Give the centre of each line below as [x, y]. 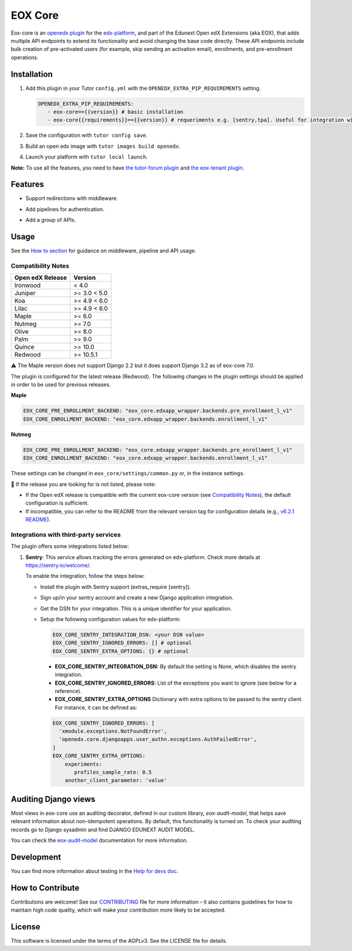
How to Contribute [45, 888]
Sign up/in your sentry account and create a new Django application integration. [137, 598]
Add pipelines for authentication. [65, 209]
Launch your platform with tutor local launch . [87, 157]
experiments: [84, 764]
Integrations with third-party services [66, 534]
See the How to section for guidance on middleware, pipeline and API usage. [104, 251]
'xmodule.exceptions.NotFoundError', [113, 731]
